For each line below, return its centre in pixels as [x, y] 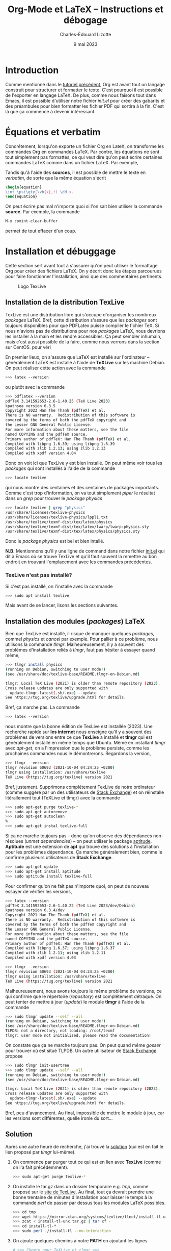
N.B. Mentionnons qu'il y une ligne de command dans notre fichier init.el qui [85, 551]
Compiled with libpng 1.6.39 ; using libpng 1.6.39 [60, 444]
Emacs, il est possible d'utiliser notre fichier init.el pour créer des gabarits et [85, 101]
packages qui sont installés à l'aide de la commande [60, 468]
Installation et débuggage [61, 252]
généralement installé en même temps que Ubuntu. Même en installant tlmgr [85, 743]
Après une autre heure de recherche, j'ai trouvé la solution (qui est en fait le [84, 1146]
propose [14, 1056]
